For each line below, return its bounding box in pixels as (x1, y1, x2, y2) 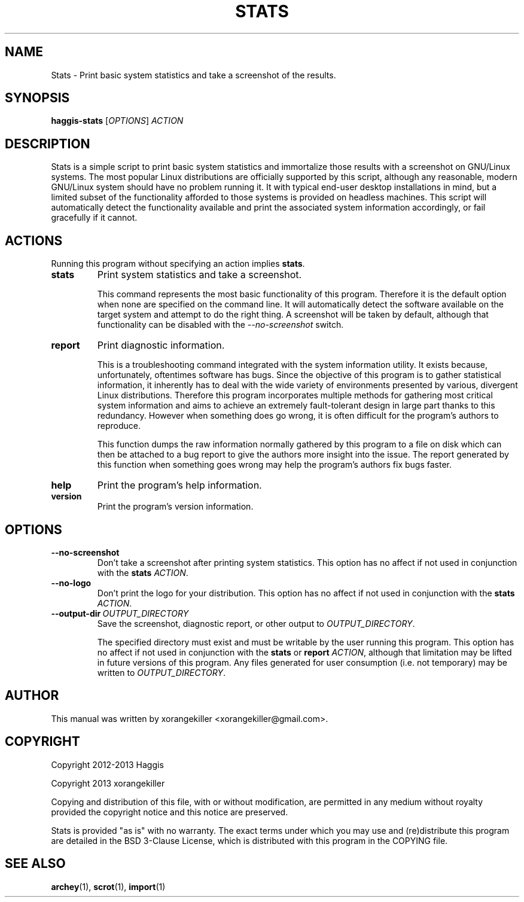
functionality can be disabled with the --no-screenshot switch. (97, 319, 344, 330)
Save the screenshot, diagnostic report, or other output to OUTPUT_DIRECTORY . (97, 618, 415, 629)
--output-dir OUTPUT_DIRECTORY (51, 608, 189, 618)
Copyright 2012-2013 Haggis (51, 759, 164, 770)
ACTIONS (5, 233, 63, 248)
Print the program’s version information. (97, 501, 254, 512)
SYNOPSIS (5, 90, 70, 106)
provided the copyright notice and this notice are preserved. (51, 806, 288, 817)
